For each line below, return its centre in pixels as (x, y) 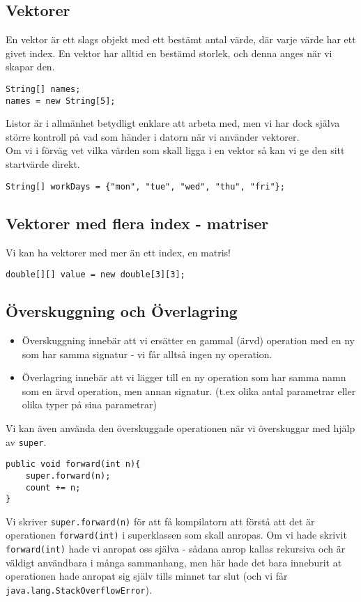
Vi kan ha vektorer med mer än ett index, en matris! (118, 252)
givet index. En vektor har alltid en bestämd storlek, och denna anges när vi (169, 53)
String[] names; (43, 89)
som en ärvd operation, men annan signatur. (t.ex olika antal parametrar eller (189, 391)
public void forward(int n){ (73, 464)
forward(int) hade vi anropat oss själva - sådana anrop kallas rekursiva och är (176, 549)
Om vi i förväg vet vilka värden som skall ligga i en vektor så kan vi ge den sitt (175, 150)
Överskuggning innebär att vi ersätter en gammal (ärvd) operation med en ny (188, 340)
